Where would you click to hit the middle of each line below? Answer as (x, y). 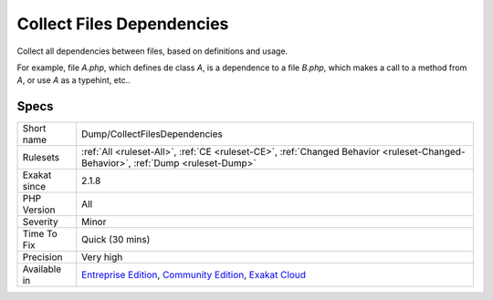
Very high (102, 257)
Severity (40, 222)
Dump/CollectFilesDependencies (152, 134)
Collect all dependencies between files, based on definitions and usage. (152, 51)
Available (42, 269)
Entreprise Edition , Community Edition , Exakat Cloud (193, 275)
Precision (42, 257)
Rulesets (41, 158)
